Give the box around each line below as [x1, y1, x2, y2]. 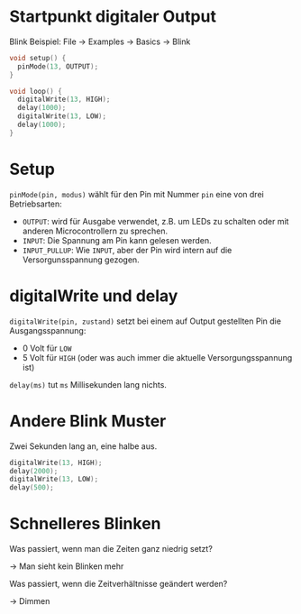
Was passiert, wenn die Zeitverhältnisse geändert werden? [9, 579, 228, 590]
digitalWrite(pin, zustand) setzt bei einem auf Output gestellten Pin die [9, 316, 282, 326]
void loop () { [9, 87, 63, 96]
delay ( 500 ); [9, 483, 54, 492]
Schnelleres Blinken [9, 514, 161, 534]
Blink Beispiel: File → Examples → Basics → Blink [9, 36, 191, 47]
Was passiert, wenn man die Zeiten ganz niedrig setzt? [9, 544, 214, 554]
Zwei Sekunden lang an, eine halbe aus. [9, 440, 158, 452]
